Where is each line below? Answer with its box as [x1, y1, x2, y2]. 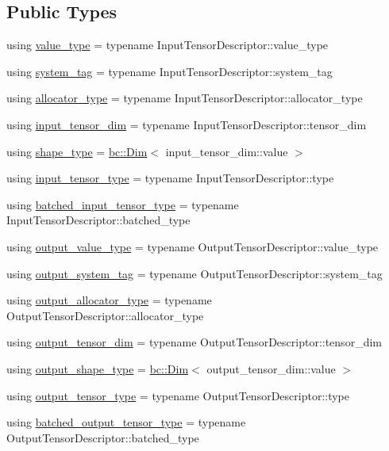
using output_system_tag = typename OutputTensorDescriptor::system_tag [6, 265, 383, 281]
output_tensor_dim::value [206, 360, 336, 376]
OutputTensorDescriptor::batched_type [6, 429, 199, 445]
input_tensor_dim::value [165, 143, 288, 159]
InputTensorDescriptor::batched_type [6, 212, 191, 228]
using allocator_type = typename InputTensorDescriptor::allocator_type [6, 90, 363, 106]
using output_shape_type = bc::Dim [6, 360, 189, 376]
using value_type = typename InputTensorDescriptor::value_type [6, 36, 329, 53]
